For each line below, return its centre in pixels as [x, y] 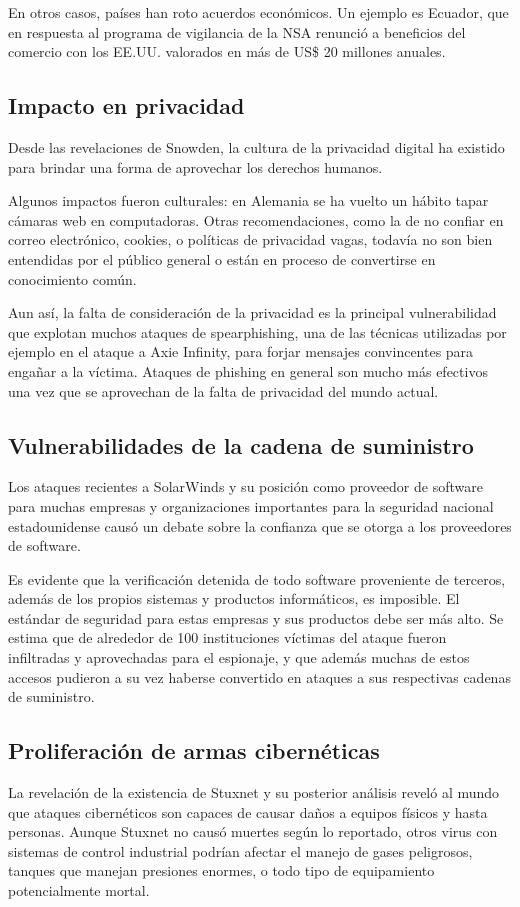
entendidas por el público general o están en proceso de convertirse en [222, 258]
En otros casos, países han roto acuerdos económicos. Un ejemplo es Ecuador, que [258, 12]
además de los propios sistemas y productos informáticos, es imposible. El [234, 598]
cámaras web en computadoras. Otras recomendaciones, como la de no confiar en [256, 219]
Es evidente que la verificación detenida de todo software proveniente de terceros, [257, 578]
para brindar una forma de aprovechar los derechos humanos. [195, 166]
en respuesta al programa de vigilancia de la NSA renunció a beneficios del [237, 31]
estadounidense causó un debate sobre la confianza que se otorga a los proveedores [260, 525]
